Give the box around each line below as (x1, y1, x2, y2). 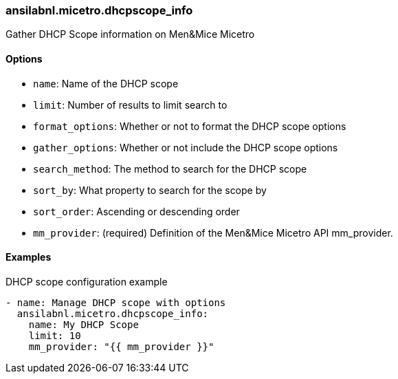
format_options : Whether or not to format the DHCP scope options (33, 120, 346, 132)
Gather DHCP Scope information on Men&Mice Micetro (5, 28, 255, 41)
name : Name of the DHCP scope (33, 77, 179, 89)
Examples (5, 251, 52, 263)
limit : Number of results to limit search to (33, 98, 228, 111)
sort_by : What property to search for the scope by (33, 184, 267, 196)
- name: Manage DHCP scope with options (5, 296, 226, 308)
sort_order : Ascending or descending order (33, 205, 240, 217)
